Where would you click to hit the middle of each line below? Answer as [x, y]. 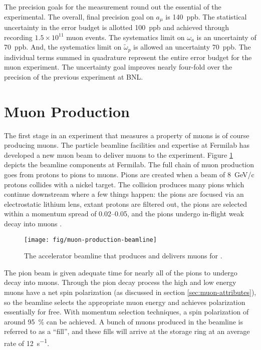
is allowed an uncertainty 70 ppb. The [192, 47]
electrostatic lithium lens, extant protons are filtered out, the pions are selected [126, 204]
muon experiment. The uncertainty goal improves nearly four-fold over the [118, 67]
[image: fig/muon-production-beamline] [90, 240]
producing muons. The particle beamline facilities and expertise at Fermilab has [127, 145]
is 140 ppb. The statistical [206, 16]
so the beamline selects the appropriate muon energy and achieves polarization [125, 302]
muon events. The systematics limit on [125, 37]
